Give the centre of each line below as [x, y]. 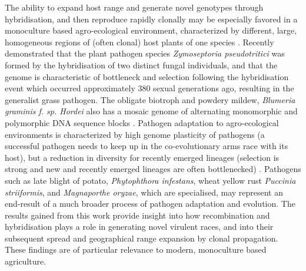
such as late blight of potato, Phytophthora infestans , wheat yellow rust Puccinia [150, 180]
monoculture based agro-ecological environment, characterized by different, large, [151, 30]
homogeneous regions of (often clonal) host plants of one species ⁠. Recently [139, 42]
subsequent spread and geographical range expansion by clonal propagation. [142, 238]
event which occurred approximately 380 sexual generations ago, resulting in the [149, 88]
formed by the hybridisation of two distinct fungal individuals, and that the [141, 65]
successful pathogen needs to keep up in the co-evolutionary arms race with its [147, 146]
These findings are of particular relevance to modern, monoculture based [136, 249]
